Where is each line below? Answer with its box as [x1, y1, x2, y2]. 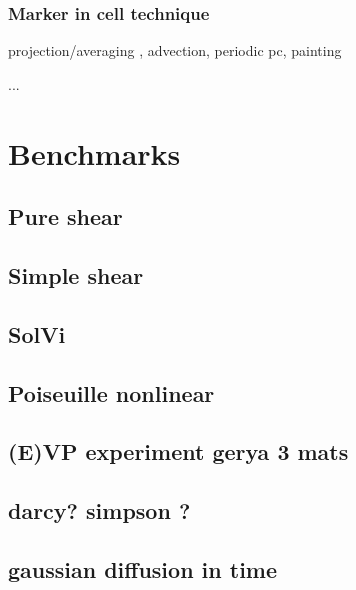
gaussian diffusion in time [8, 553, 278, 584]
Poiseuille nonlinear [8, 377, 215, 408]
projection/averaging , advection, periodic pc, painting [8, 40, 342, 61]
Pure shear [8, 201, 123, 232]
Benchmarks [8, 132, 181, 173]
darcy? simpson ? [8, 495, 191, 526]
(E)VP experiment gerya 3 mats [8, 436, 349, 467]
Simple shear [8, 259, 144, 290]
